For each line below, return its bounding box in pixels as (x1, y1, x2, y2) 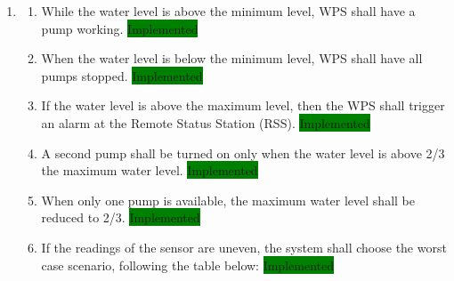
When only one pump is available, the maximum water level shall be (41, 190, 415, 209)
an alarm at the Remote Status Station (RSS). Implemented (41, 113, 370, 132)
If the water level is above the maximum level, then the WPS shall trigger (41, 96, 445, 115)
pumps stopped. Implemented (41, 66, 203, 84)
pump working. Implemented (41, 19, 199, 37)
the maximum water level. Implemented (41, 161, 258, 180)
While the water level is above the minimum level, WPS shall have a (41, 2, 416, 20)
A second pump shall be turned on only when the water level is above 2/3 (41, 143, 445, 162)
